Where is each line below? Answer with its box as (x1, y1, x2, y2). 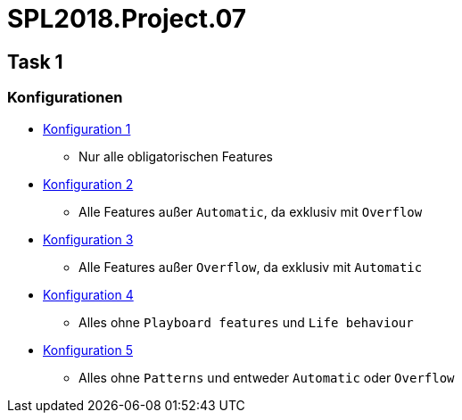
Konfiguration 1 (43, 120, 131, 136)
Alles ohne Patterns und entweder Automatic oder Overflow (78, 369, 455, 385)
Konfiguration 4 (43, 286, 134, 302)
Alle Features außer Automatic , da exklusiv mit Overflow (78, 203, 423, 219)
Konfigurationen (7, 88, 123, 107)
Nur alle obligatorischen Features (78, 148, 273, 164)
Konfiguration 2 (43, 176, 134, 192)
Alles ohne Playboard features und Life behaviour (78, 314, 414, 330)
